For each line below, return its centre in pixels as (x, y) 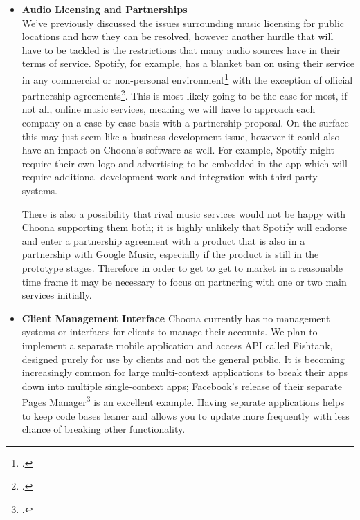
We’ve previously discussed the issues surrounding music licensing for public (183, 22)
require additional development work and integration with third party (170, 177)
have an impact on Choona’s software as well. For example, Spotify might (178, 150)
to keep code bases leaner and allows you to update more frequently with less (186, 415)
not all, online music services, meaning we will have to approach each (169, 109)
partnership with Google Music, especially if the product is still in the (170, 254)
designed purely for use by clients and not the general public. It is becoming (183, 359)
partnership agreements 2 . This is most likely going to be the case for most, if (184, 94)
